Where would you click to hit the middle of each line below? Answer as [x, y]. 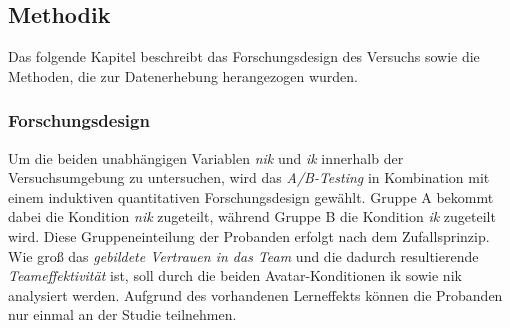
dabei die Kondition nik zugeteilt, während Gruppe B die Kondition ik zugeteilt [252, 216]
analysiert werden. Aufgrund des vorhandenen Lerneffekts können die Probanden [255, 294]
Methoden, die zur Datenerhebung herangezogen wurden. [183, 75]
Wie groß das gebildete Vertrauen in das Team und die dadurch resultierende [243, 255]
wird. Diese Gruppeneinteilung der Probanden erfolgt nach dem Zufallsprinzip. [249, 235]
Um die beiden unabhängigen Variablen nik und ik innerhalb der [206, 157]
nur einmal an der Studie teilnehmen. [122, 314]
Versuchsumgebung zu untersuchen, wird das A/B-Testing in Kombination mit [249, 177]
